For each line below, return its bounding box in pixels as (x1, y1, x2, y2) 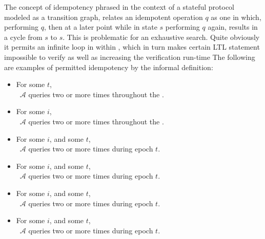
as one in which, (211, 11, 261, 22)
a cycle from (4, 31, 43, 42)
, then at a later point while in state (44, 21, 157, 32)
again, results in (208, 21, 258, 32)
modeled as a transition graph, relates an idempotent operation (4, 11, 203, 22)
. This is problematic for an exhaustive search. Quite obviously (63, 31, 260, 42)
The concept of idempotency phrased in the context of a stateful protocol (4, 2, 235, 12)
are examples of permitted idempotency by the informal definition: (4, 61, 213, 72)
